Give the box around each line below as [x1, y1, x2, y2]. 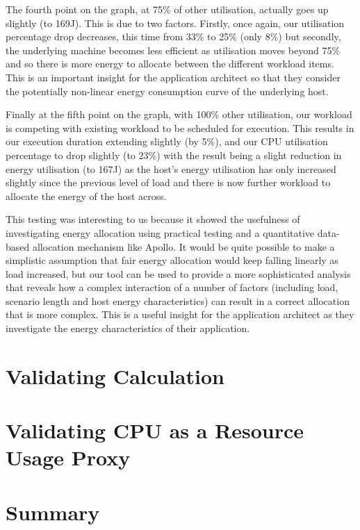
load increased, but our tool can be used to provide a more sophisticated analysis [6, 266, 351, 281]
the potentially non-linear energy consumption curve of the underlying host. [6, 83, 329, 98]
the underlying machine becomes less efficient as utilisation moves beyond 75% [6, 42, 341, 57]
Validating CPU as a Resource [6, 416, 304, 445]
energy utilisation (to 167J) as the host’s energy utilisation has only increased [6, 161, 336, 176]
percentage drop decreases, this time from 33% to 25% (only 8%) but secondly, [6, 29, 341, 44]
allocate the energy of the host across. [6, 188, 167, 203]
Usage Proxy [6, 443, 131, 472]
